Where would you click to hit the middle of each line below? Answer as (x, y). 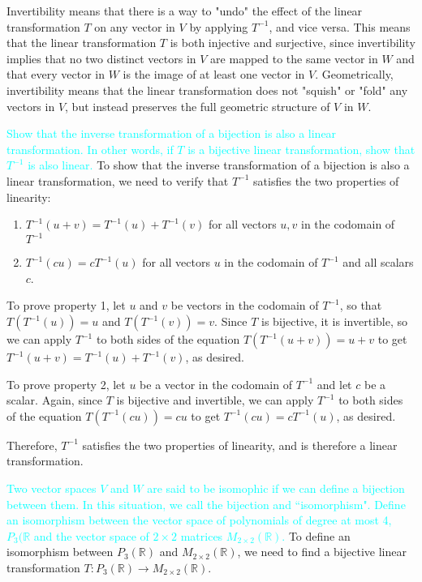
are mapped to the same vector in (294, 58)
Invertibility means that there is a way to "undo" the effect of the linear (185, 11)
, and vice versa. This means (340, 26)
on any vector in (135, 26)
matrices (202, 535)
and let (334, 384)
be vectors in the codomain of (245, 305)
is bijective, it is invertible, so (334, 321)
